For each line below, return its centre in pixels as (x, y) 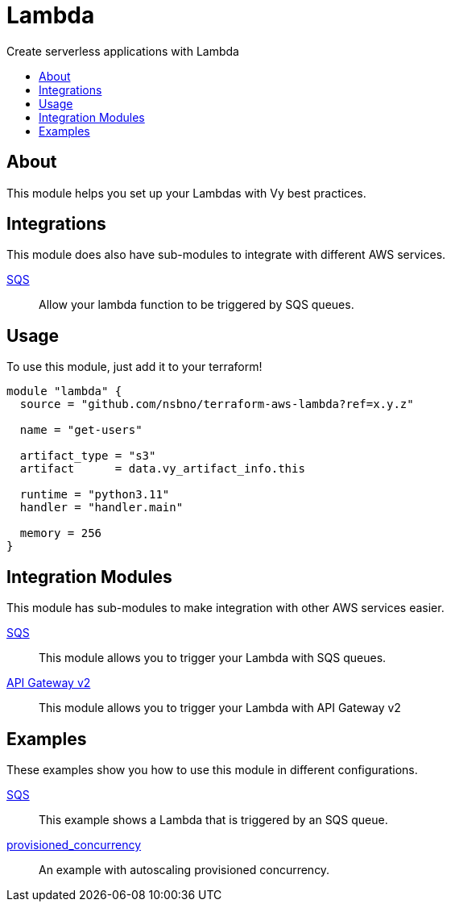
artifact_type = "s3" (88, 456)
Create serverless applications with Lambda (123, 51)
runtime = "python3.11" (95, 495)
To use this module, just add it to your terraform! (134, 367)
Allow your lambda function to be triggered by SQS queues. (197, 305)
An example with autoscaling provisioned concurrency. (184, 869)
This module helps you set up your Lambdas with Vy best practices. (186, 193)
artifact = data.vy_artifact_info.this (162, 469)
